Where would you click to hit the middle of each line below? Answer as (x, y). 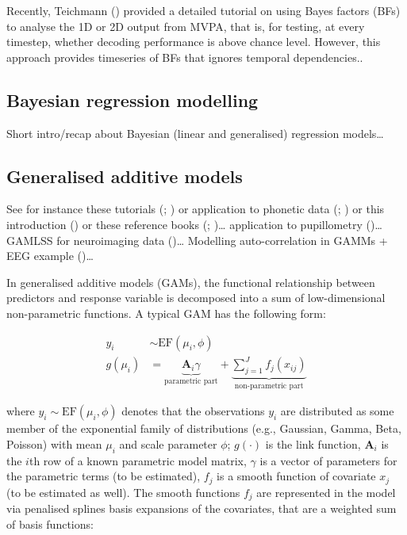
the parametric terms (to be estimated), (104, 476)
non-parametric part (269, 386)
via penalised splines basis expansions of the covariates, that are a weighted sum (202, 508)
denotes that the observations (193, 411)
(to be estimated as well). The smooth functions (123, 492)
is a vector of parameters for (328, 460)
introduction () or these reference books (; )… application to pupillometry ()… (194, 224)
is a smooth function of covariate (296, 476)
